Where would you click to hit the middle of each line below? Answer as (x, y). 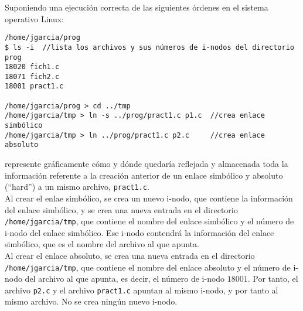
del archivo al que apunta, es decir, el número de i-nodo (125, 278)
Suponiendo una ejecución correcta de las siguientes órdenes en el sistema (137, 7)
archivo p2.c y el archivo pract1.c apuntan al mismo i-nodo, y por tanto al (142, 290)
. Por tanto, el (273, 278)
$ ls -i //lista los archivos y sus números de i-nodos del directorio (149, 47)
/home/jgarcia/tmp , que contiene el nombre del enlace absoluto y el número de (148, 267)
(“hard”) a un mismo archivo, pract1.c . (77, 187)
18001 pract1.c (34, 86)
